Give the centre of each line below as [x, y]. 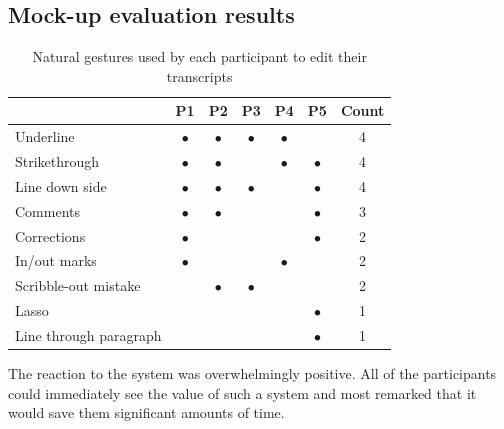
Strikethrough [57, 161]
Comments [48, 210]
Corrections [50, 235]
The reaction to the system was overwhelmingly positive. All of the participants [252, 373]
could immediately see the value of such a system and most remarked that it [242, 392]
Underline [45, 136]
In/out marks [56, 260]
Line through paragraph [88, 334]
